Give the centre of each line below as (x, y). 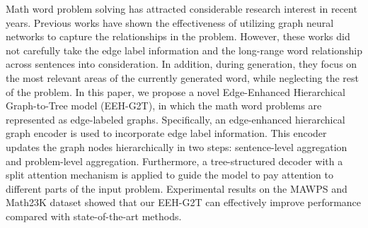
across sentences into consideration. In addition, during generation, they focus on (182, 64)
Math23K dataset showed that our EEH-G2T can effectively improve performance (184, 202)
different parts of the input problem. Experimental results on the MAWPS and (177, 188)
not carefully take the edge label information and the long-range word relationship (184, 50)
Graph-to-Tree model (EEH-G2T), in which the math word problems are (164, 106)
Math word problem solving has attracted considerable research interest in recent (182, 8)
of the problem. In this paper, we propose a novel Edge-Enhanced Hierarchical (176, 91)
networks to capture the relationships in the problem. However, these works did (178, 36)
